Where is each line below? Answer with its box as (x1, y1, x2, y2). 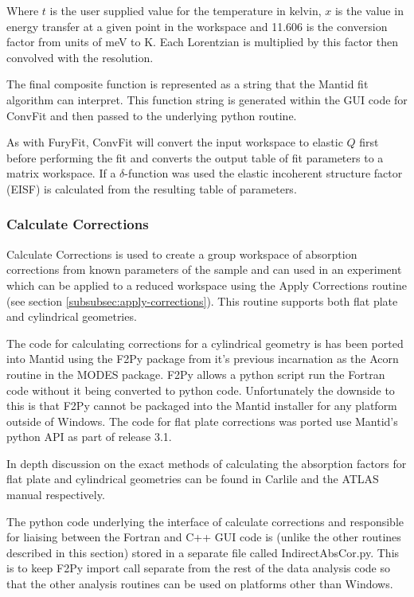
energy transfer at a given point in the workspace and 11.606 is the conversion (6, 18, 388, 34)
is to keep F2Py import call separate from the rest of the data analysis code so (6, 560, 391, 576)
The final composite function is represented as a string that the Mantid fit (6, 76, 369, 92)
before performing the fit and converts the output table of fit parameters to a (6, 149, 384, 166)
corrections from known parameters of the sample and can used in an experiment (6, 261, 402, 278)
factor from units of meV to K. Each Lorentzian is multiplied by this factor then (6, 33, 398, 50)
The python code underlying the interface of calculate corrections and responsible (6, 513, 404, 529)
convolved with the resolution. (6, 49, 154, 65)
